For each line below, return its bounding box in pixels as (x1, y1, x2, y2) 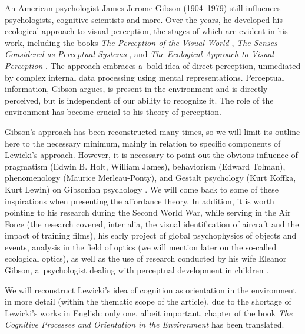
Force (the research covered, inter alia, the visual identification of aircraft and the (5, 217, 299, 230)
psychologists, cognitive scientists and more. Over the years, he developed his (5, 13, 283, 25)
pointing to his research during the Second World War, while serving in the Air (5, 206, 291, 219)
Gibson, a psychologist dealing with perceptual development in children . (5, 264, 269, 276)
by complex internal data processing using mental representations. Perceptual (5, 71, 284, 83)
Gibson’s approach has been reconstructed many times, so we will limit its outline (5, 125, 300, 137)
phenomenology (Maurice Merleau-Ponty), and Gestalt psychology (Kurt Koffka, (5, 171, 296, 184)
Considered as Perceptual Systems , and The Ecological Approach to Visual (5, 48, 274, 60)
